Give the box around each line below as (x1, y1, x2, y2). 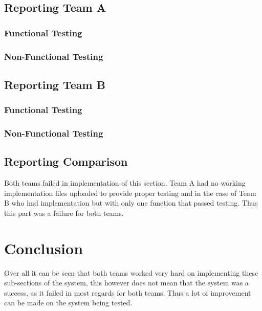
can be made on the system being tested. (4, 297, 133, 308)
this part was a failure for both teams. (4, 207, 124, 218)
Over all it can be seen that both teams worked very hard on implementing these (4, 267, 258, 278)
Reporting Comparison (4, 153, 128, 169)
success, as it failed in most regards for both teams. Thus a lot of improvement (4, 287, 251, 298)
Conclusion (4, 237, 83, 258)
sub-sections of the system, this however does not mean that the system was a (4, 277, 249, 288)
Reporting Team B (4, 76, 105, 92)
